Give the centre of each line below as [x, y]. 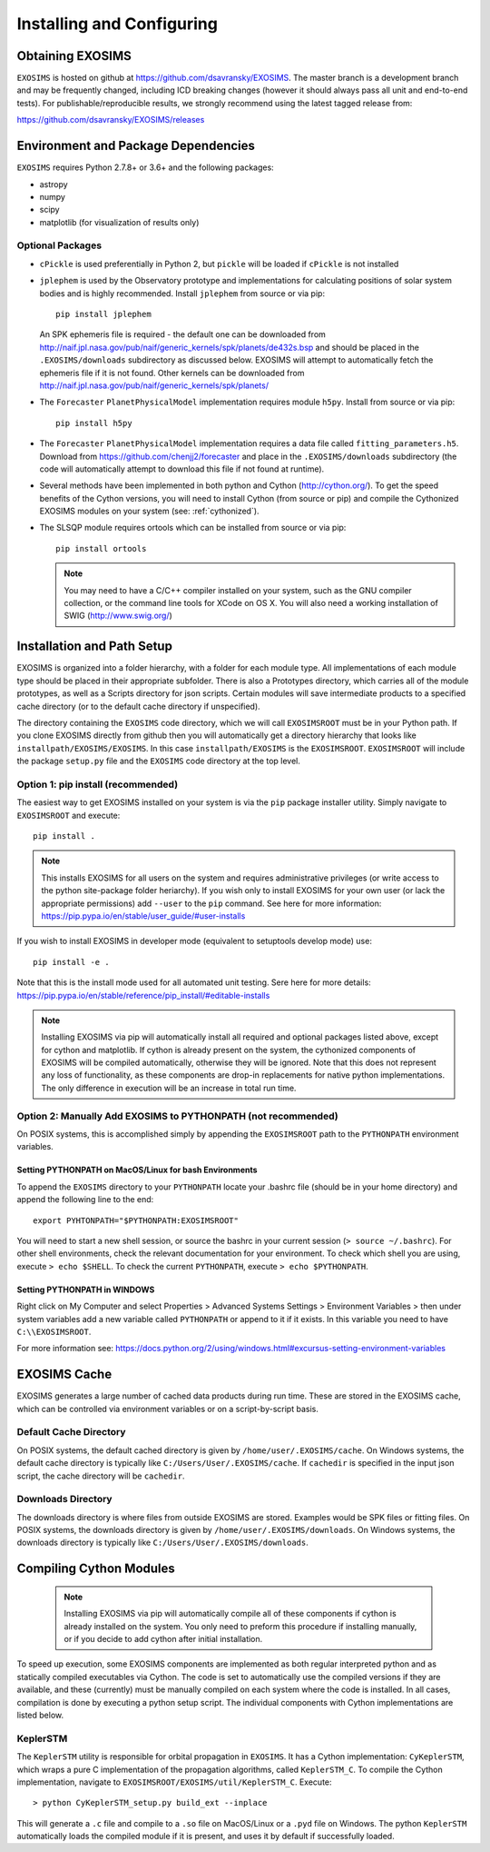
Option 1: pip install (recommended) [98, 784]
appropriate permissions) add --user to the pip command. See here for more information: [211, 903]
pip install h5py [94, 423]
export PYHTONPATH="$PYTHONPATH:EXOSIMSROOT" [136, 1220]
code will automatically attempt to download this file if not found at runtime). [182, 469]
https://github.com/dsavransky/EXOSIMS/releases [111, 120]
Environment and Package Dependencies [136, 146]
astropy [54, 184]
